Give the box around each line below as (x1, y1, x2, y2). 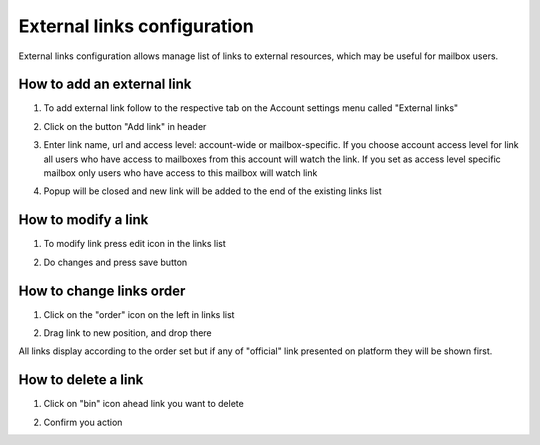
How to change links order (18, 282, 186, 299)
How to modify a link (18, 211, 149, 229)
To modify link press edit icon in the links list (43, 238, 227, 250)
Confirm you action (43, 416, 123, 428)
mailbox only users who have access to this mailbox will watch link (43, 167, 318, 179)
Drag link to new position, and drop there (43, 327, 212, 339)
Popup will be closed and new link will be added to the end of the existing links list (43, 185, 382, 197)
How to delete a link (18, 371, 144, 389)
